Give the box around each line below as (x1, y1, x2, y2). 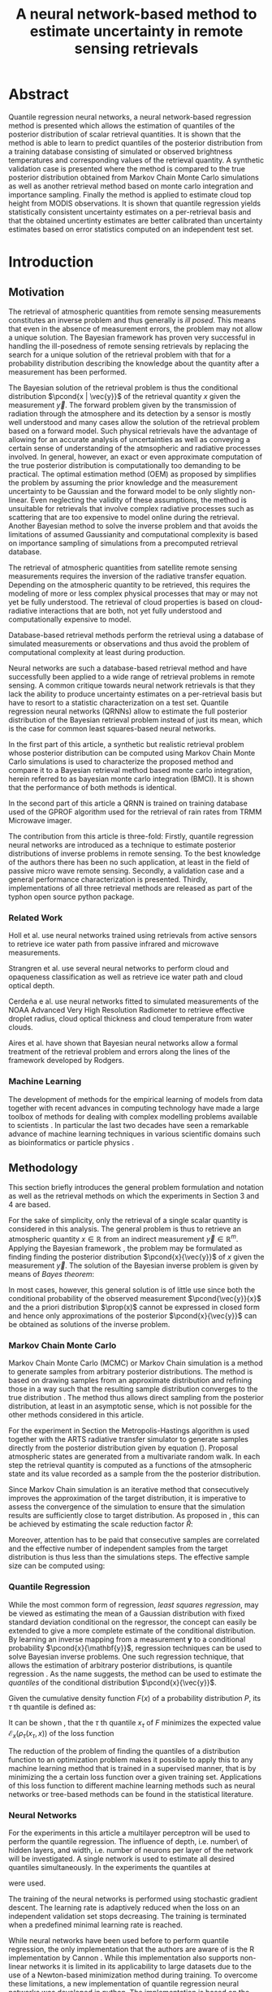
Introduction (8, 253, 94, 271)
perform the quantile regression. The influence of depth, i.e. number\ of (8, 1837, 248, 1847)
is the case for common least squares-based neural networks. (8, 723, 217, 733)
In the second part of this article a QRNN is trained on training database (8, 798, 248, 808)
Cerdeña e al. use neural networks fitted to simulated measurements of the (8, 996, 259, 1006)
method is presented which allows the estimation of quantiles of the (8, 120, 235, 130)
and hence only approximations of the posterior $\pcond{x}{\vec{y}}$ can (8, 1311, 257, 1321)
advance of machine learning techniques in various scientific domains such (8, 1129, 261, 1139)
